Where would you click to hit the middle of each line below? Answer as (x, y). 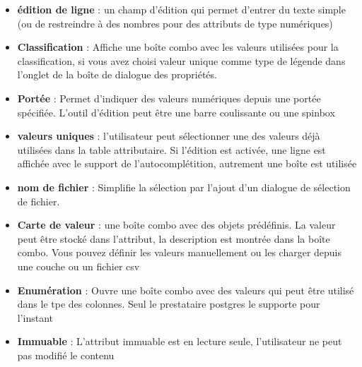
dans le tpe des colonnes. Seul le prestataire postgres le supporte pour (169, 304)
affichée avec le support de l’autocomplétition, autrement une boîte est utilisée (187, 163)
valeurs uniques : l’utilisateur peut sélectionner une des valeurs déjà (169, 136)
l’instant (35, 317)
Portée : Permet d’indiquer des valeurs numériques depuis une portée (169, 98)
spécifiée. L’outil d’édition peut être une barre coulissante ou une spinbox (176, 112)
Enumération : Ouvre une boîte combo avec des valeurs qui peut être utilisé (186, 290)
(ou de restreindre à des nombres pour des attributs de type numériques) (175, 23)
